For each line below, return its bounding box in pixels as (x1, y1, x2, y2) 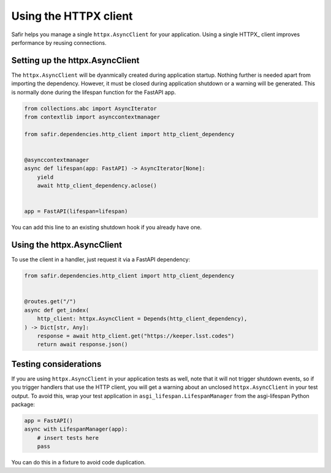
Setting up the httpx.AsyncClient (11, 55, 140, 66)
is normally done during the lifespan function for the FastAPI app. (11, 88, 177, 96)
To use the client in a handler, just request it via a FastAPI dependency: (11, 256, 190, 263)
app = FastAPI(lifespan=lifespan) (24, 208, 128, 215)
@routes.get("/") (24, 298, 77, 305)
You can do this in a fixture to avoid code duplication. (11, 459, 146, 466)
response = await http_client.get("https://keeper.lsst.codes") (37, 332, 235, 339)
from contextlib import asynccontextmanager (24, 113, 161, 120)
